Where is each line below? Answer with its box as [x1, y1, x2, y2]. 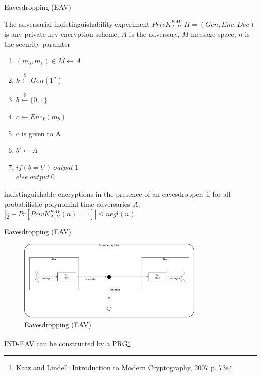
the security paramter [4, 38, 71, 49]
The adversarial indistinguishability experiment [4, 18, 150, 29]
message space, [191, 29, 236, 39]
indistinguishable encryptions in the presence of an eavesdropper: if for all [4, 188, 231, 199]
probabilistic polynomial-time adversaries [4, 198, 130, 209]
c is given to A [16, 128, 61, 138]
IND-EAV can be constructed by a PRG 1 [4, 336, 131, 348]
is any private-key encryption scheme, [4, 29, 119, 39]
